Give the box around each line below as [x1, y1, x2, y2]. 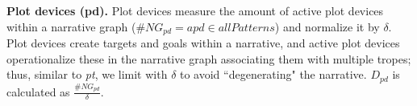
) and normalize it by [274, 18, 380, 35]
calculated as [6, 83, 70, 100]
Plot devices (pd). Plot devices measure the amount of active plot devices [6, 2, 384, 18]
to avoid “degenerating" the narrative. [180, 66, 367, 83]
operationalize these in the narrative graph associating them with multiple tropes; [6, 50, 411, 67]
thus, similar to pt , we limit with [6, 66, 168, 83]
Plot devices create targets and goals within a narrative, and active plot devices [6, 35, 400, 51]
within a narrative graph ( [6, 18, 136, 35]
